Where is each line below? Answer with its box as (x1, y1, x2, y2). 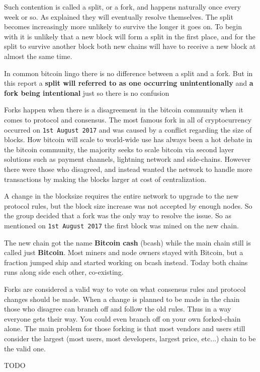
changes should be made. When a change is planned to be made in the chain (4, 293, 240, 304)
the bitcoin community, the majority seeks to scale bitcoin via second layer (4, 144, 234, 154)
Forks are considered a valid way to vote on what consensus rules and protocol (4, 283, 246, 294)
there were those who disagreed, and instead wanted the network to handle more (4, 163, 252, 174)
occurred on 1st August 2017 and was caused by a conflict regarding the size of (4, 124, 252, 135)
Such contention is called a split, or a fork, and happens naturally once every (4, 2, 241, 12)
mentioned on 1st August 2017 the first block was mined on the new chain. (4, 220, 239, 230)
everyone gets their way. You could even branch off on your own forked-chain (4, 313, 241, 324)
